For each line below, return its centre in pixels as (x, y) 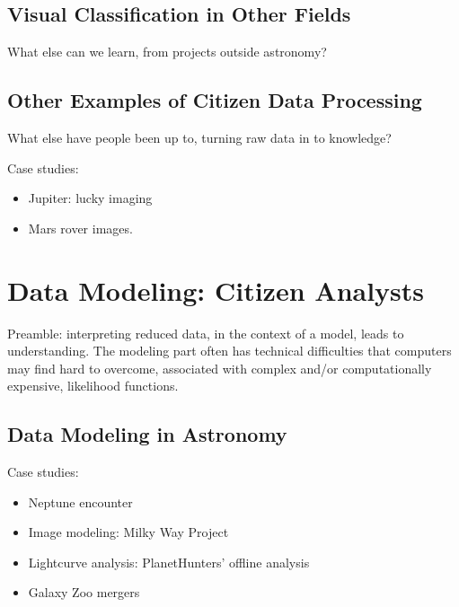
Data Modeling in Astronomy (147, 434)
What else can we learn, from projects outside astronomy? (167, 52)
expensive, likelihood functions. (93, 386)
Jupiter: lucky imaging (90, 198)
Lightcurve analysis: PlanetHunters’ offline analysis (169, 562)
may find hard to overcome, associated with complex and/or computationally (220, 368)
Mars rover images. (80, 228)
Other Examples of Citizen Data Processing (215, 100)
